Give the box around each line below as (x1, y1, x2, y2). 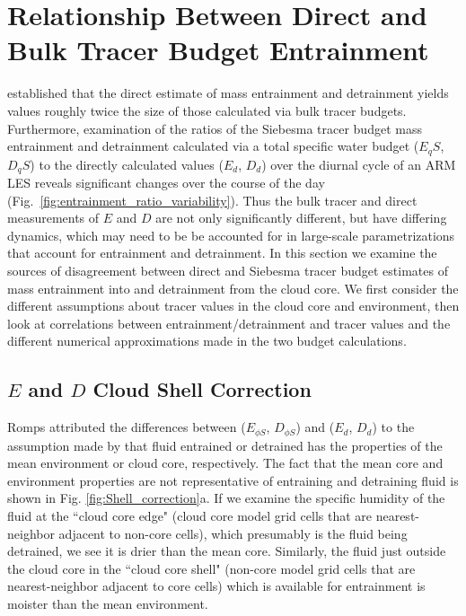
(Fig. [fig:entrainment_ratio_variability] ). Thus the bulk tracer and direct (7, 190, 418, 209)
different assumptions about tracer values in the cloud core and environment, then (7, 296, 460, 315)
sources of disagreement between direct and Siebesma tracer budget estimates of (7, 260, 448, 279)
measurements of (7, 208, 100, 227)
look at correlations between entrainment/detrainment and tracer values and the (7, 313, 451, 332)
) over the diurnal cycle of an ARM (261, 154, 456, 173)
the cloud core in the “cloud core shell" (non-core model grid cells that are (7, 559, 416, 577)
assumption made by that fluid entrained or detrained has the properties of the (7, 436, 443, 454)
